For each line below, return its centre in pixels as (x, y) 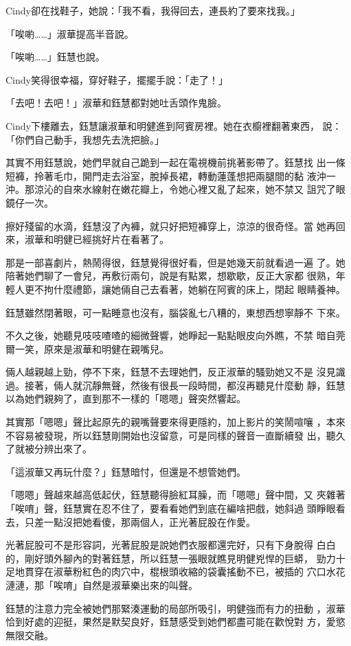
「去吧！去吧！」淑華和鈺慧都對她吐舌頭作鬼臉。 (116, 103)
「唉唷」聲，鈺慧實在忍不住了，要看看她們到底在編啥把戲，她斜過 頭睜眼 (171, 508)
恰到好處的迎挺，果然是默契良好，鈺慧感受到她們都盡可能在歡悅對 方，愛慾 (175, 622)
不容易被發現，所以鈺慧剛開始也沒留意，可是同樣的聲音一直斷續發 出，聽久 (175, 435)
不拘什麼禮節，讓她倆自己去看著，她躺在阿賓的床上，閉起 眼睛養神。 (190, 289)
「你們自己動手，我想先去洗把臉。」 (85, 139)
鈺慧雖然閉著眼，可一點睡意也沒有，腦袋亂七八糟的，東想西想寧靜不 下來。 (175, 312)
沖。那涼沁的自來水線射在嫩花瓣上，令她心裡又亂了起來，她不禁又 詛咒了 (171, 189)
